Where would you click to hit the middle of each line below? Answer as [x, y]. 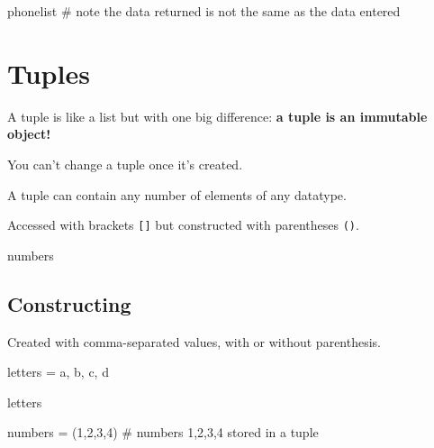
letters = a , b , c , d [58, 372]
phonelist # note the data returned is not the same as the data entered [204, 11]
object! [29, 134]
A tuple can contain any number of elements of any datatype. [177, 194]
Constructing [69, 303]
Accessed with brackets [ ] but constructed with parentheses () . [183, 225]
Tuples [49, 73]
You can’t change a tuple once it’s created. [125, 164]
